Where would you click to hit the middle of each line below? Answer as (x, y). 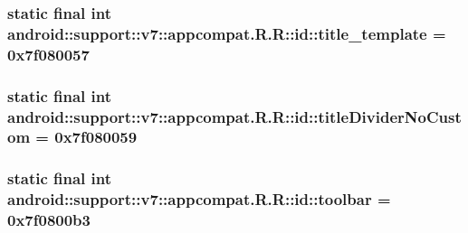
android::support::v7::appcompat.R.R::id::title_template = (227, 33)
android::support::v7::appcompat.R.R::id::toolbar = (199, 199)
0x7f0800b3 (49, 220)
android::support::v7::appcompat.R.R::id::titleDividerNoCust (234, 116)
